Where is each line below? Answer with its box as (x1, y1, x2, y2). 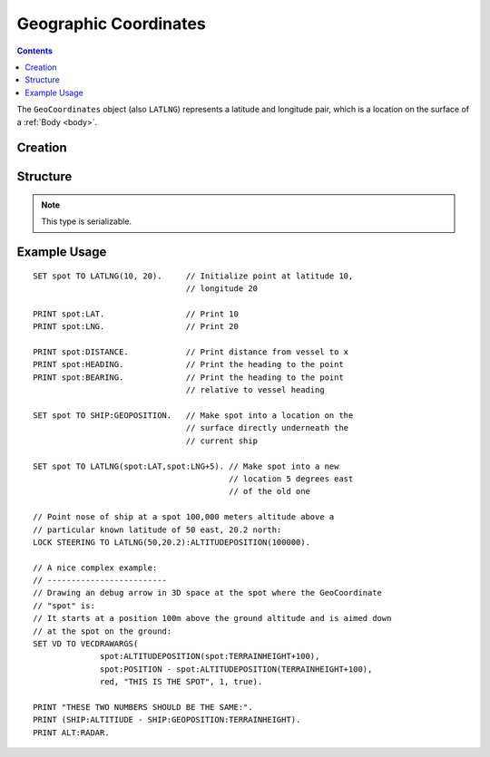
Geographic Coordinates (16, 14, 206, 34)
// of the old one (228, 486, 310, 497)
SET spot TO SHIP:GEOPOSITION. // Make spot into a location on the (33, 411, 354, 421)
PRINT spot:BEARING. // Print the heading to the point (33, 372, 344, 383)
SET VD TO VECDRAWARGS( (33, 639, 139, 649)
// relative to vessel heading (185, 385, 326, 395)
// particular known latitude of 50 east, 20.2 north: (33, 524, 282, 535)
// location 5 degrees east (228, 473, 354, 484)
